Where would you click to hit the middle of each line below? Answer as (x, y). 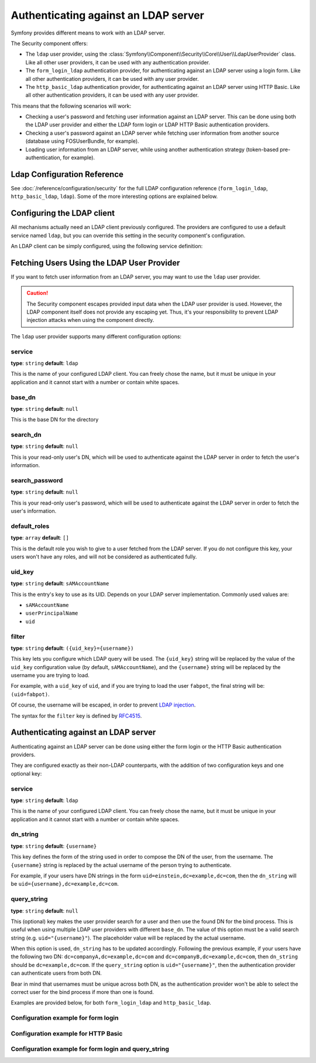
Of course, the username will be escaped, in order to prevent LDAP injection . (103, 705)
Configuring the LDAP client (63, 213)
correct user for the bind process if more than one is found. (83, 992)
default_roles (30, 526)
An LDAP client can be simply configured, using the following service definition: (107, 246)
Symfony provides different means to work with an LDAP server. (88, 33)
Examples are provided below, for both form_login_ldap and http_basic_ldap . (111, 1003)
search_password (37, 480)
